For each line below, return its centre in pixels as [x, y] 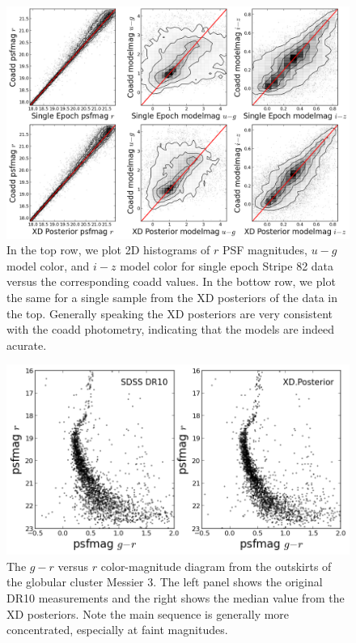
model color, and [48, 265]
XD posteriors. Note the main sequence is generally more [148, 613]
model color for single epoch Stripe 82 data [227, 265]
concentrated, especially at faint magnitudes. [117, 630]
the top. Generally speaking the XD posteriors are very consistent [170, 313]
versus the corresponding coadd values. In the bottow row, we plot [171, 281]
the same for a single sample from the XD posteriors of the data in [172, 297]
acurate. [27, 345]
